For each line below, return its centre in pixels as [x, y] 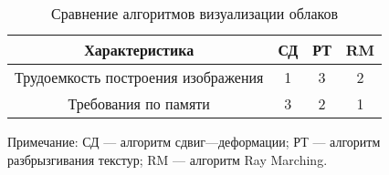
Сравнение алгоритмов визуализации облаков [195, 13]
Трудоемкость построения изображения [139, 77]
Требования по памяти [139, 103]
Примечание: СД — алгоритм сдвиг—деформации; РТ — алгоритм [194, 141]
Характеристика [139, 50]
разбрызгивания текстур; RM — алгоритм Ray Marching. [168, 159]
